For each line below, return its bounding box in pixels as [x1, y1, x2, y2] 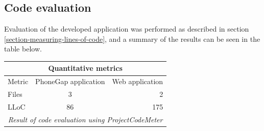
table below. [4, 43, 42, 54]
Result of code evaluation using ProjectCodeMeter [8, 114, 163, 124]
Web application [112, 76, 163, 87]
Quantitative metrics [48, 63, 123, 73]
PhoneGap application [35, 76, 105, 87]
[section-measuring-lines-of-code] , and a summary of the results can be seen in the [4, 33, 260, 44]
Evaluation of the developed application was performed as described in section [4, 23, 249, 34]
